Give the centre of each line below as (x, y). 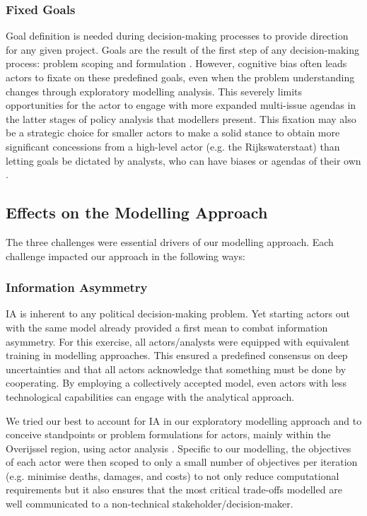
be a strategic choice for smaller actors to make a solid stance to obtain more (173, 133)
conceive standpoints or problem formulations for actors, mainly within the (168, 434)
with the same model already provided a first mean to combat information (167, 327)
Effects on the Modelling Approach (137, 212)
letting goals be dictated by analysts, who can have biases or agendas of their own (183, 160)
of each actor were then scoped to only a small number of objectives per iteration (182, 462)
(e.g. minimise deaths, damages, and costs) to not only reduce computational (173, 475)
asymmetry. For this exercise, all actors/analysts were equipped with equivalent (178, 341)
